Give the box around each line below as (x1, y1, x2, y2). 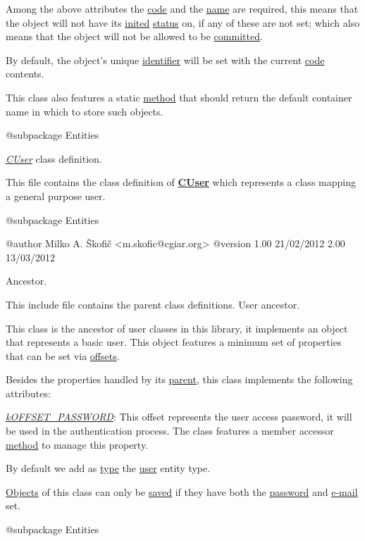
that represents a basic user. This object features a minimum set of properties (6, 335, 342, 349)
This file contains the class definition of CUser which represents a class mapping (6, 175, 356, 189)
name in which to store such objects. (6, 104, 163, 118)
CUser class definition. (6, 151, 102, 166)
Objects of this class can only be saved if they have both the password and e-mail (6, 484, 358, 499)
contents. (6, 66, 44, 81)
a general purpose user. (6, 188, 106, 203)
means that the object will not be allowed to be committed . (6, 29, 263, 44)
